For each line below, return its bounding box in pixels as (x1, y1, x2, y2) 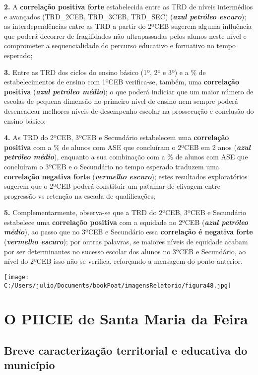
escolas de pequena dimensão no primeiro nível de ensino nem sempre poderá (4, 96, 238, 106)
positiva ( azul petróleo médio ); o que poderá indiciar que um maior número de (4, 86, 254, 96)
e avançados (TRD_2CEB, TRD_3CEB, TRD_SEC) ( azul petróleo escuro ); (4, 11, 247, 21)
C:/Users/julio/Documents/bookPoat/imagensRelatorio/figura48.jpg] (4, 282, 232, 289)
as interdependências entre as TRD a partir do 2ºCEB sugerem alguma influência (4, 21, 252, 31)
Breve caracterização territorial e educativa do (4, 342, 248, 358)
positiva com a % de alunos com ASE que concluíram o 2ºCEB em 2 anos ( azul (4, 142, 251, 152)
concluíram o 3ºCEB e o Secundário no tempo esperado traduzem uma (4, 161, 219, 171)
